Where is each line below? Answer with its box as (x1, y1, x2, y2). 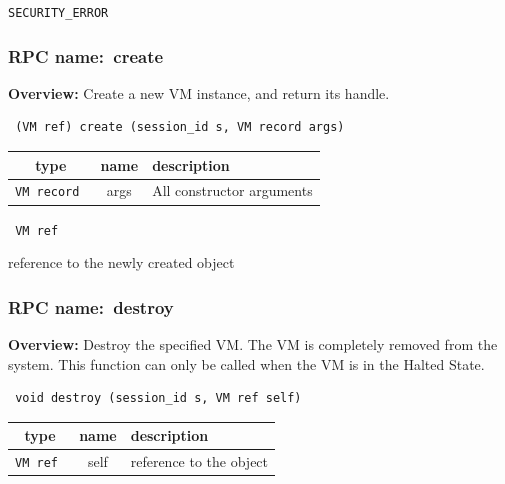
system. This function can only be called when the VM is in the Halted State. (8, 353, 485, 374)
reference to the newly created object (8, 252, 235, 273)
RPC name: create (8, 43, 164, 68)
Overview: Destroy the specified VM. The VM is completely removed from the (8, 334, 498, 355)
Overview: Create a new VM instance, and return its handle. (8, 82, 390, 103)
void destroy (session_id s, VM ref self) (15, 391, 302, 406)
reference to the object (130, 451, 269, 472)
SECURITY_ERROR (8, 6, 109, 20)
